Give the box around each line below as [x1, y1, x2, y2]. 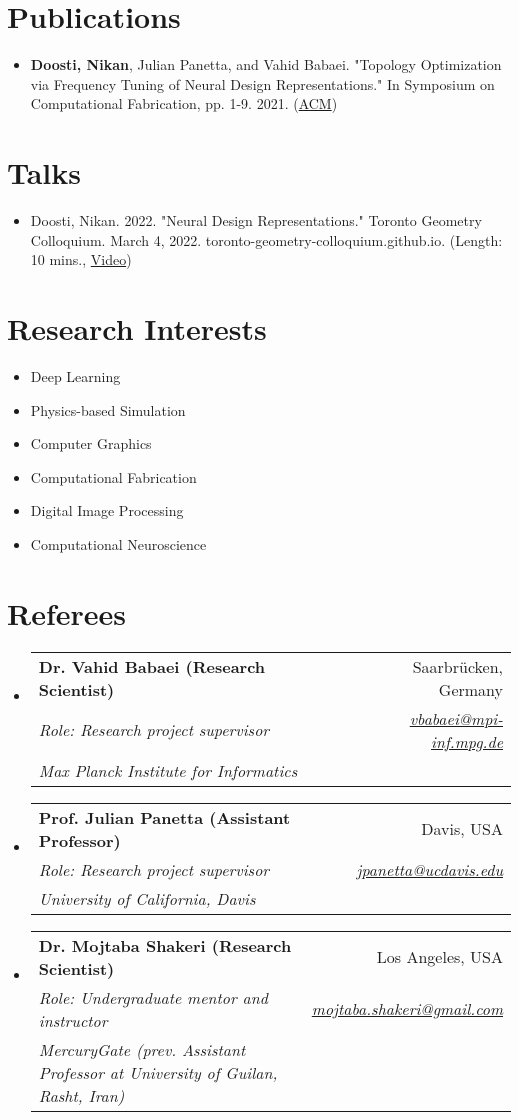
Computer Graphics [30, 433, 152, 454]
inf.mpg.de [431, 729, 503, 753]
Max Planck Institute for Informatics [38, 758, 298, 782]
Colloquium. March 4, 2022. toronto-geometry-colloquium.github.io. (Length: [30, 229, 503, 250]
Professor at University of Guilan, [38, 1060, 278, 1084]
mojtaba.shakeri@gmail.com [311, 997, 503, 1021]
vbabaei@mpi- [409, 706, 503, 730]
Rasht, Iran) [38, 1083, 125, 1107]
